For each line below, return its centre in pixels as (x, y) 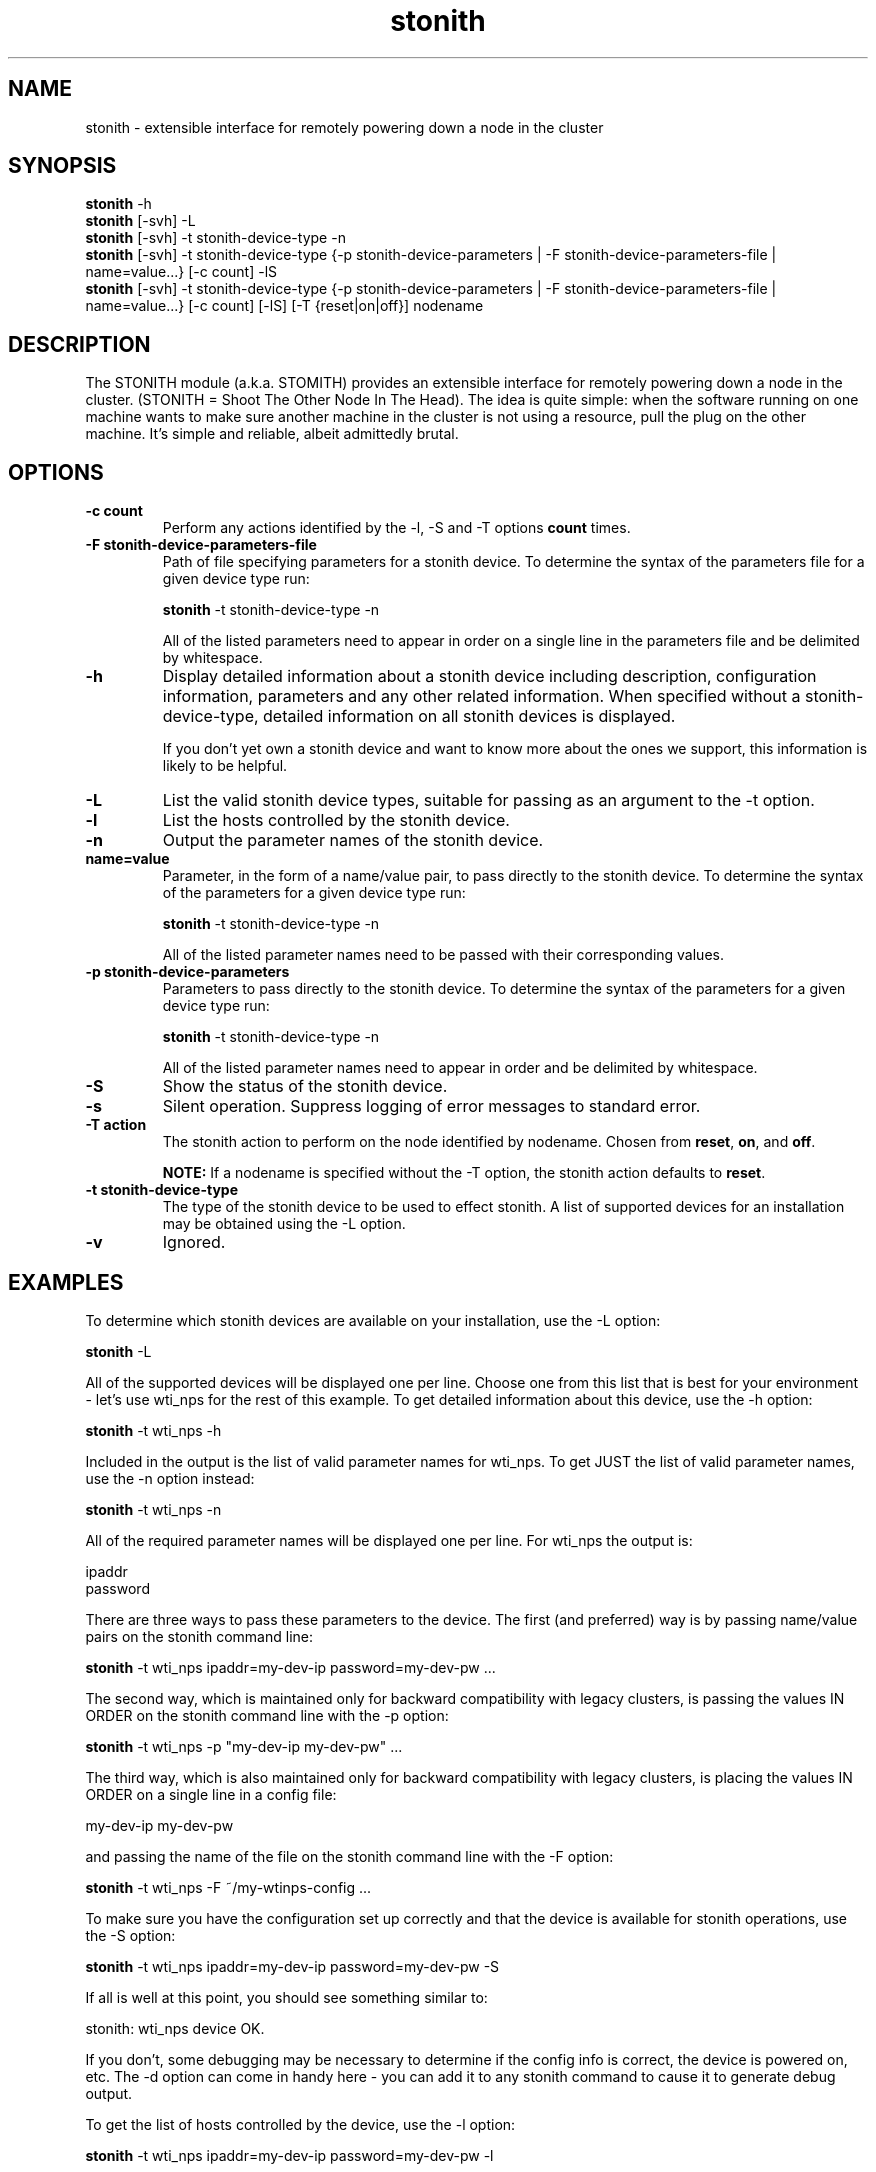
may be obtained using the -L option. (284, 1224)
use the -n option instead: (170, 1478)
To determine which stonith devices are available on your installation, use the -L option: (373, 1320)
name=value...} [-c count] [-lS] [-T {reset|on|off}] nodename (284, 306)
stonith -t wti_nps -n (153, 1509)
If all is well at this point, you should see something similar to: (286, 1997)
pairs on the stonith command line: (199, 1636)
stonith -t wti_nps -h (153, 1430)
